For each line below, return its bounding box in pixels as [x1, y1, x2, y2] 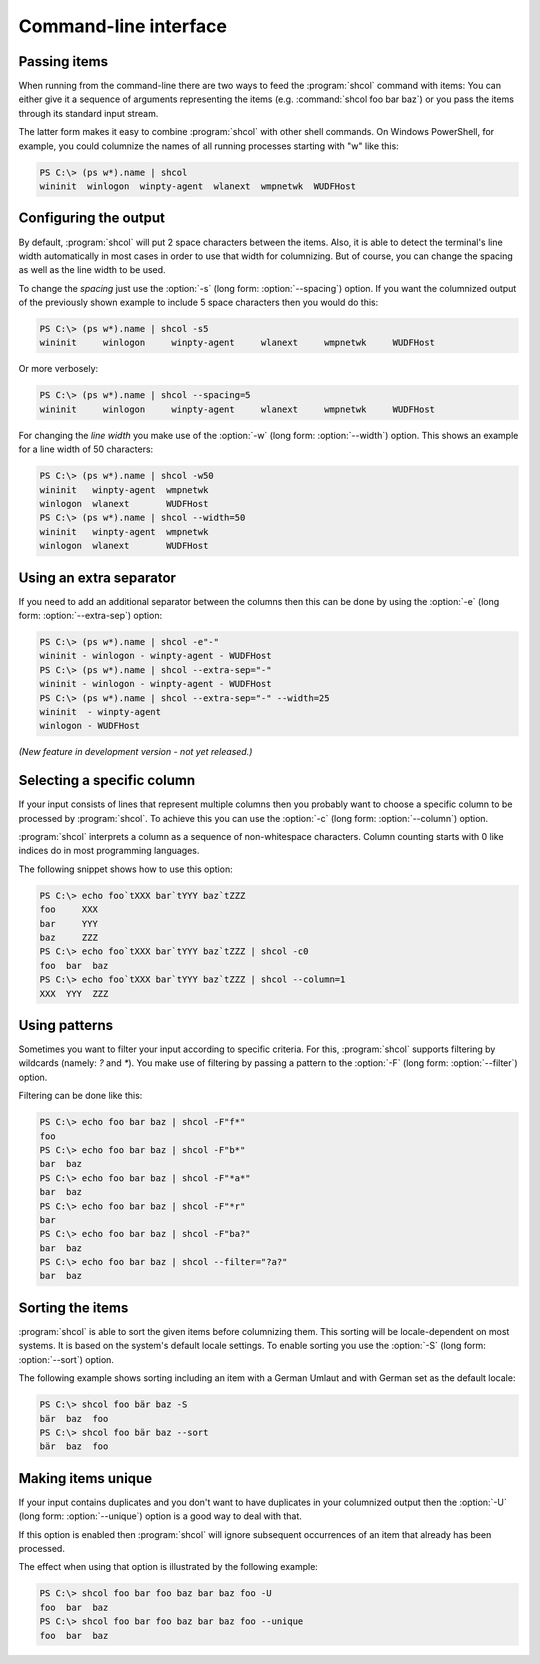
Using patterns [18, 1016, 114, 1034]
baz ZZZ [39, 931, 99, 943]
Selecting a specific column [18, 772, 196, 789]
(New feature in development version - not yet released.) [18, 746, 253, 758]
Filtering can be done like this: [18, 1090, 143, 1102]
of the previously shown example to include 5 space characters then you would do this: [18, 296, 379, 309]
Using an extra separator [18, 569, 177, 586]
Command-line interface [18, 15, 227, 37]
